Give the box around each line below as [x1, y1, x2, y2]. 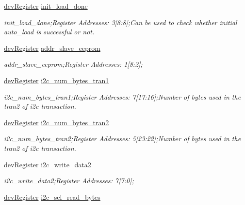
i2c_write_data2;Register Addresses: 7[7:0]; [4, 176, 134, 186]
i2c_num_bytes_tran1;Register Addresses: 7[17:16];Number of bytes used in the [4, 91, 241, 102]
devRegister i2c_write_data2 [4, 159, 91, 169]
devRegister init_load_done [4, 1, 88, 11]
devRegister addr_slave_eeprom [4, 43, 100, 53]
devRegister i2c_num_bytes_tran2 [4, 117, 109, 127]
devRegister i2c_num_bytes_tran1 [4, 75, 109, 85]
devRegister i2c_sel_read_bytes [4, 191, 100, 202]
